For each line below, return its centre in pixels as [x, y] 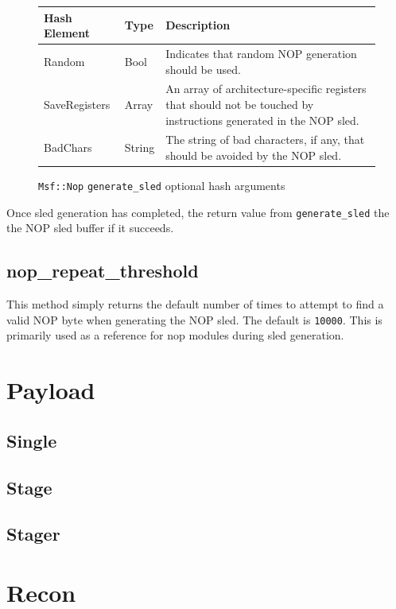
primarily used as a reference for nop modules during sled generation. [175, 335]
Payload [51, 390]
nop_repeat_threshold [103, 271]
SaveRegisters [77, 104]
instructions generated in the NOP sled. [262, 120]
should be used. [203, 69]
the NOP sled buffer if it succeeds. [90, 228]
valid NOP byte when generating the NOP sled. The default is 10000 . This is [194, 319]
